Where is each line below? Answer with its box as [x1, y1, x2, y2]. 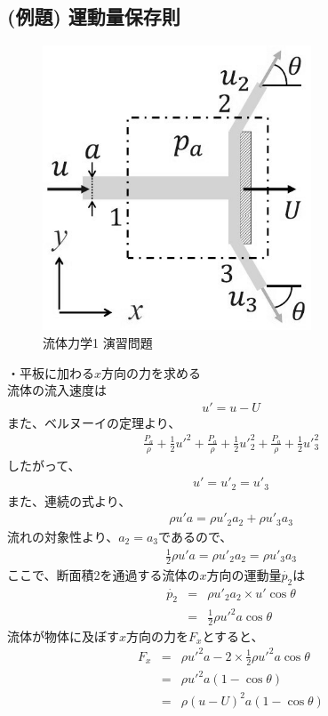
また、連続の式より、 [7, 491, 132, 510]
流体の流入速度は [7, 381, 107, 399]
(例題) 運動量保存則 [7, 3, 180, 30]
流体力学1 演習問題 [43, 333, 153, 351]
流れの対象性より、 [7, 527, 119, 545]
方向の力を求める [101, 363, 202, 382]
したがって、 [7, 455, 81, 474]
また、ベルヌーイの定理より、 [7, 413, 181, 431]
